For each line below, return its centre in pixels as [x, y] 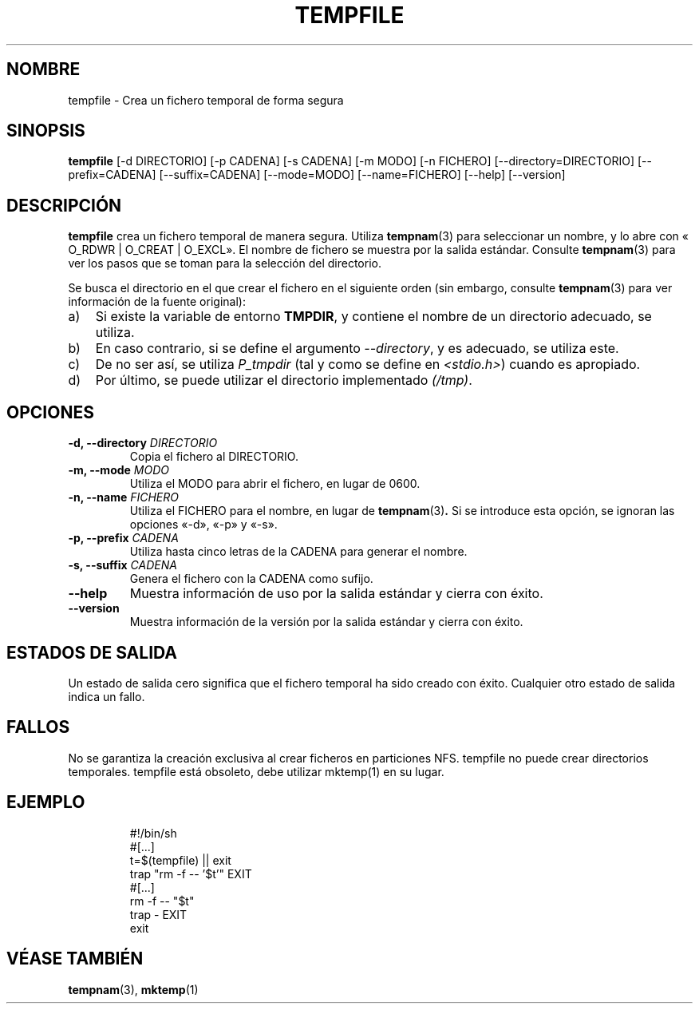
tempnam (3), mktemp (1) [133, 989]
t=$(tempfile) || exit [180, 860]
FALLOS [38, 727]
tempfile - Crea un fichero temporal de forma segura [206, 100]
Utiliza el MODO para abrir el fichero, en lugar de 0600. [275, 484]
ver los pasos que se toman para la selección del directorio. [225, 263]
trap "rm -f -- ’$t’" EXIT [191, 873]
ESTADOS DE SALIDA [92, 652]
